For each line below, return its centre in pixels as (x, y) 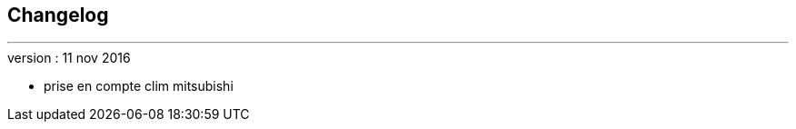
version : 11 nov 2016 (69, 58)
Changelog (58, 15)
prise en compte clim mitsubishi (139, 86)
